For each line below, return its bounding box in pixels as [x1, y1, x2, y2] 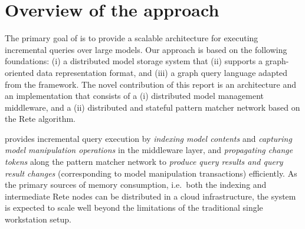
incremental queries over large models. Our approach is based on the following [5, 43, 287, 55]
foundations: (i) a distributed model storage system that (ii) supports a [5, 55, 263, 67]
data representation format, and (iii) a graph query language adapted [37, 66, 288, 78]
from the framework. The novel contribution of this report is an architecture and [5, 78, 296, 90]
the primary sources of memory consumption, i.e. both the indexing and [5, 178, 267, 191]
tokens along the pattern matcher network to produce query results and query [5, 155, 283, 168]
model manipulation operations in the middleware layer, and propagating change [5, 144, 293, 156]
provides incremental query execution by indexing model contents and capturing [5, 132, 292, 144]
